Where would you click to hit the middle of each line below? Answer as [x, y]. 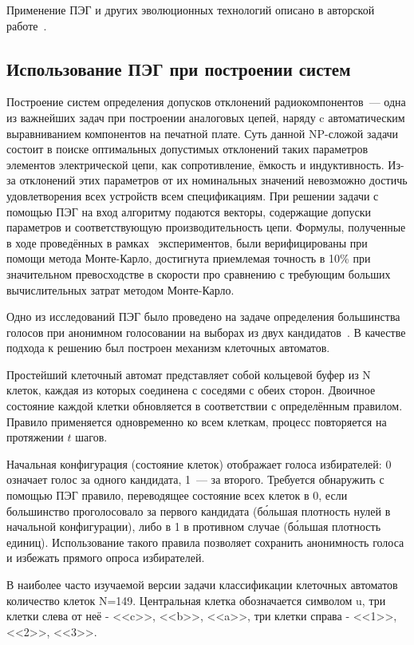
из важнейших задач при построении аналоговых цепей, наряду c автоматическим [206, 117]
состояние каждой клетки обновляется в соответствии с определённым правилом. [205, 406]
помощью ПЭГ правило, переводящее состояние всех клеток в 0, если [177, 495]
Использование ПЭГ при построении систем [179, 68]
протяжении [35, 437]
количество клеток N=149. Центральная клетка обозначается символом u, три [196, 600]
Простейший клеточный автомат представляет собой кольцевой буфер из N [189, 374]
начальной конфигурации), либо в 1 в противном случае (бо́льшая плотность [194, 526]
